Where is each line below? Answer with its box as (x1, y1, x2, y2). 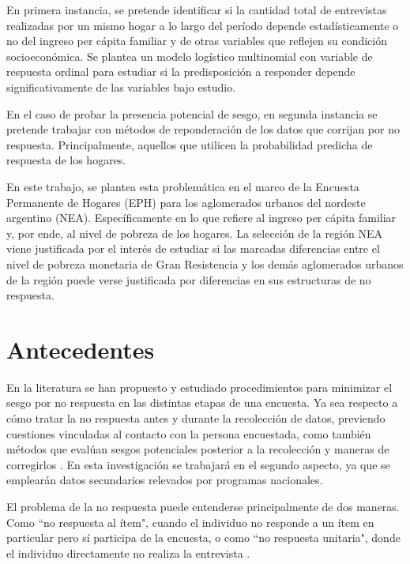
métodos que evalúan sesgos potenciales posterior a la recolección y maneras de (6, 441, 389, 457)
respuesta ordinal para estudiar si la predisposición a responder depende (6, 63, 355, 80)
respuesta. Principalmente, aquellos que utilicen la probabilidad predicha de (6, 136, 373, 152)
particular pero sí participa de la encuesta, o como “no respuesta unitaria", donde (6, 529, 401, 546)
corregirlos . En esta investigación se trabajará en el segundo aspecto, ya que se (6, 456, 390, 472)
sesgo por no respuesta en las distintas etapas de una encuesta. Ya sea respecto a (6, 394, 398, 411)
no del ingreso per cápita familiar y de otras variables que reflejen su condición (6, 32, 387, 49)
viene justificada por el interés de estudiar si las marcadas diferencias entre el (6, 240, 380, 257)
